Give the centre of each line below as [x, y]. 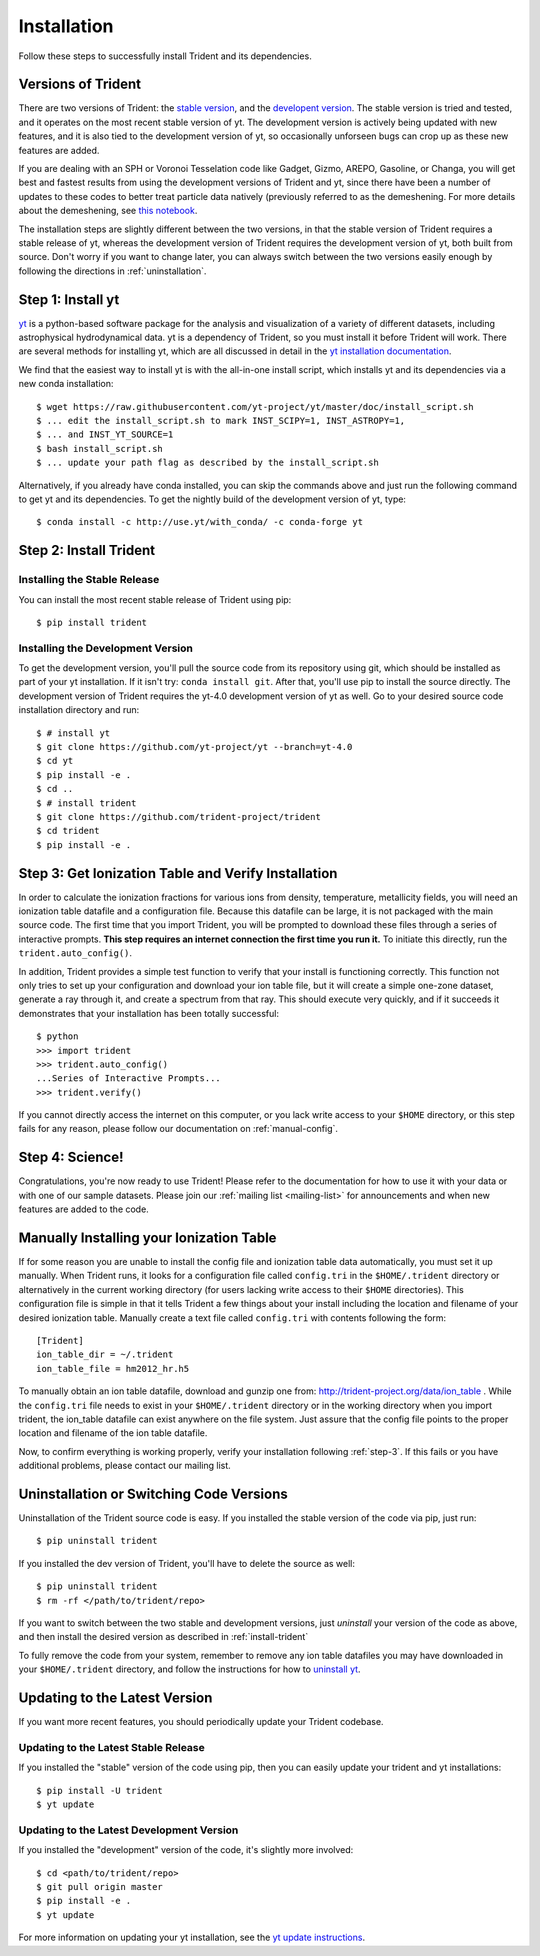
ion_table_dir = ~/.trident [105, 1354]
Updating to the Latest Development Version [128, 1830]
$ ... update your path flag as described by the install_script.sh [207, 463]
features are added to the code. [83, 1209]
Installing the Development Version [106, 648]
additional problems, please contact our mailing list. [125, 1466]
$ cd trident [68, 831]
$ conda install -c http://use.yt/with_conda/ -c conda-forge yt [200, 522]
